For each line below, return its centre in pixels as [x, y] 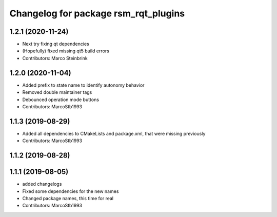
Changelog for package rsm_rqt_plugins [97, 13]
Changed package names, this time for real [68, 198]
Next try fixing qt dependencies [56, 44]
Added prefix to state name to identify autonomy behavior [83, 85]
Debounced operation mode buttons [61, 100]
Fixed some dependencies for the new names [71, 191]
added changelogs [42, 184]
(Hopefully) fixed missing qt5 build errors [66, 51]
